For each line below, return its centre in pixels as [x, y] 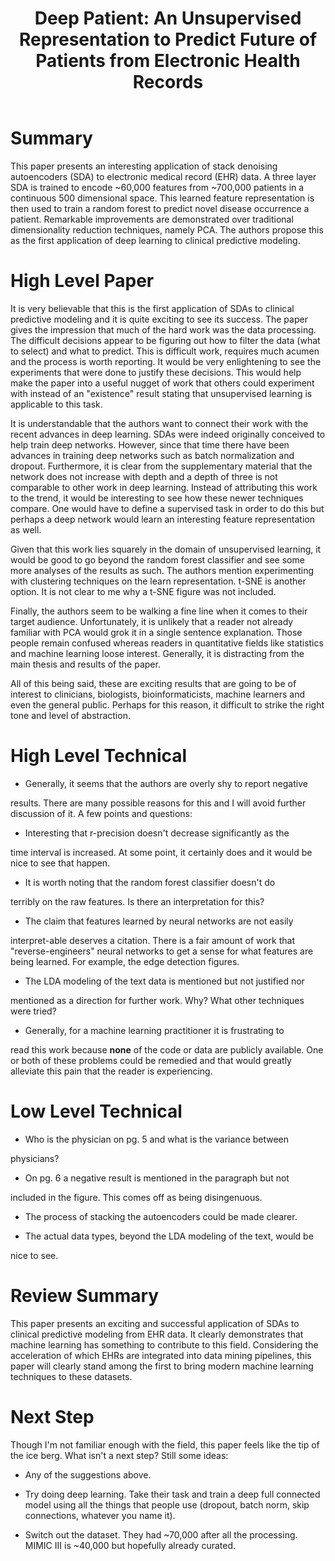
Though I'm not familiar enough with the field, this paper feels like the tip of [165, 1444]
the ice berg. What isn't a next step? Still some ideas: [119, 1455]
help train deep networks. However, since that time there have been [150, 444]
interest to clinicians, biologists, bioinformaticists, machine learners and [158, 694]
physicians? [35, 1158]
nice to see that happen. [60, 863]
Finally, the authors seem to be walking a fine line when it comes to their [159, 611]
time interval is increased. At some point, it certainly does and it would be [161, 852]
